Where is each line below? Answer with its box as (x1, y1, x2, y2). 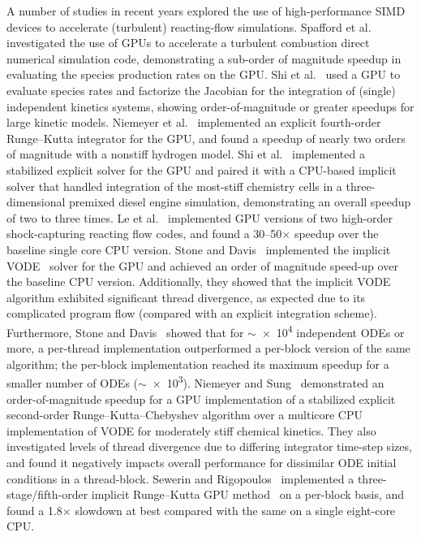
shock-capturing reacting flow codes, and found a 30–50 (6, 225, 282, 242)
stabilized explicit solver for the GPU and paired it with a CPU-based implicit (6, 161, 397, 178)
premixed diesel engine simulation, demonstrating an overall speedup (69, 193, 411, 210)
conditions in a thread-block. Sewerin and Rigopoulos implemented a (6, 470, 354, 487)
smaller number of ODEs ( (6, 374, 139, 391)
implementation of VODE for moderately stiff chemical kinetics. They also (6, 422, 376, 439)
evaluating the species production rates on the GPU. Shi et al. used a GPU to (6, 66, 401, 83)
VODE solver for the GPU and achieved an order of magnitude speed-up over (6, 257, 398, 274)
